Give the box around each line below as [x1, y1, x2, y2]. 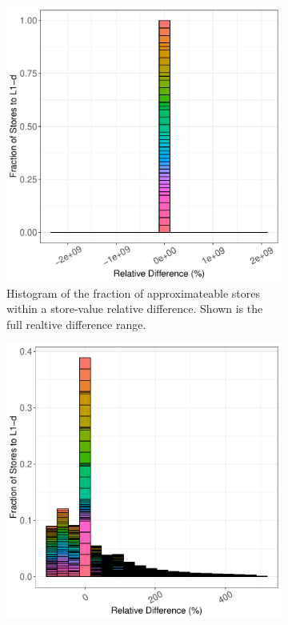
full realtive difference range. [6, 315, 146, 332]
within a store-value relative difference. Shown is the [6, 300, 263, 317]
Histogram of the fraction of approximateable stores [6, 284, 260, 301]
